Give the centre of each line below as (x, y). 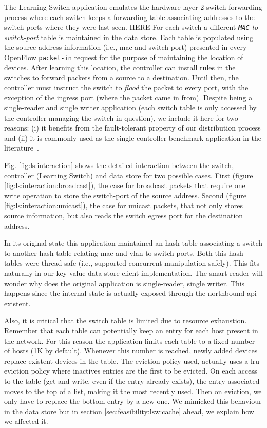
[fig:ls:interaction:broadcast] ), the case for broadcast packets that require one (125, 185)
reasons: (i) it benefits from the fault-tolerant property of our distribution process (132, 128)
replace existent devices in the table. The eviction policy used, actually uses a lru (132, 360)
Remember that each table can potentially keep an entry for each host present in (131, 330)
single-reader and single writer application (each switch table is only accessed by (130, 108)
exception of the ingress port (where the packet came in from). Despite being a (128, 97)
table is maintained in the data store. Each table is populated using (147, 37)
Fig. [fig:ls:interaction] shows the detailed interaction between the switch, (119, 165)
